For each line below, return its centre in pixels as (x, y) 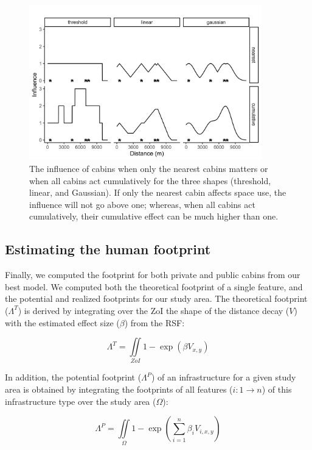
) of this (277, 389)
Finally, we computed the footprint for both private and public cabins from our (153, 275)
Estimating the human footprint (108, 249)
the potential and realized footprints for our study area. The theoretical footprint (156, 298)
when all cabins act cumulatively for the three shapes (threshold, (150, 180)
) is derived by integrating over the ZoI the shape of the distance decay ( (154, 310)
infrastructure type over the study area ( (81, 401)
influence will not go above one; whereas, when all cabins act (142, 204)
